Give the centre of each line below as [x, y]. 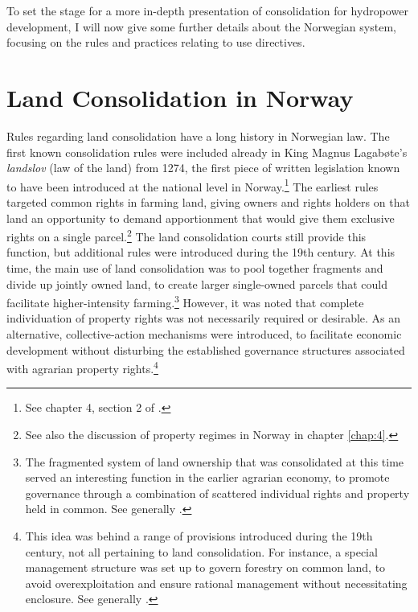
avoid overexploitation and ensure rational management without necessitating [216, 583]
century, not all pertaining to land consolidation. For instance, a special [201, 551]
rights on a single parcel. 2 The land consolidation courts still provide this [186, 235]
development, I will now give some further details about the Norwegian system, [201, 26]
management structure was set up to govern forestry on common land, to [205, 567]
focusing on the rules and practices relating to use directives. [156, 42]
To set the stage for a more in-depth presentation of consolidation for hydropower [207, 10]
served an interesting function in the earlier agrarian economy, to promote [207, 477]
